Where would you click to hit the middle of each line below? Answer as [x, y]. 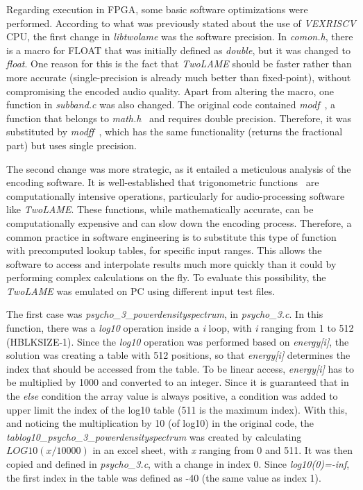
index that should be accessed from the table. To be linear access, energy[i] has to [180, 368]
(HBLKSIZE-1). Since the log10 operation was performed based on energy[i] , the [178, 341]
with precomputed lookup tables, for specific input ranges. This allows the [164, 250]
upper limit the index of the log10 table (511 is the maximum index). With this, [177, 409]
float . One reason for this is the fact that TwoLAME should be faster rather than [179, 64]
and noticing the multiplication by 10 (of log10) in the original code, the [160, 423]
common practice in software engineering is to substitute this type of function [171, 236]
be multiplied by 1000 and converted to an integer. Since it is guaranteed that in [178, 382]
